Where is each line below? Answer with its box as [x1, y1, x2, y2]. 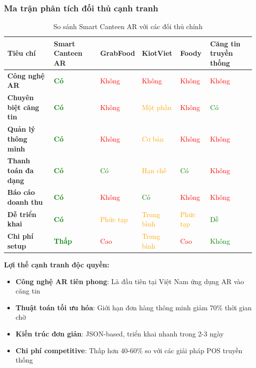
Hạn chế [142, 165, 166, 175]
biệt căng [7, 102, 39, 112]
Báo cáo [7, 187, 35, 197]
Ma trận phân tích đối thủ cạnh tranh [4, 1, 159, 14]
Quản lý [7, 124, 35, 134]
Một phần [142, 102, 172, 112]
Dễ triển [7, 209, 36, 219]
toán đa [7, 165, 34, 175]
